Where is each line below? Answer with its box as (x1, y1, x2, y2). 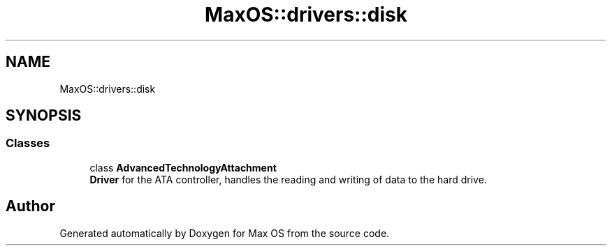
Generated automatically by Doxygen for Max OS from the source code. (59, 227, 390, 239)
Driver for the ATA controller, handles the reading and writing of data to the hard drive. (89, 173, 487, 185)
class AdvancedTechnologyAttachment (89, 161, 277, 174)
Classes (6, 136, 50, 151)
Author (6, 197, 55, 215)
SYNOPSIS (6, 107, 82, 125)
